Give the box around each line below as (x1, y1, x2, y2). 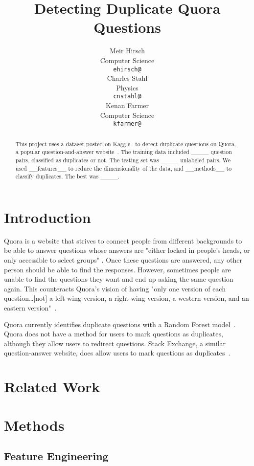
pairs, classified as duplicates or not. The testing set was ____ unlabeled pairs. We (15, 155, 231, 164)
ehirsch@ (113, 66, 141, 73)
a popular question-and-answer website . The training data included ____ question (15, 148, 232, 156)
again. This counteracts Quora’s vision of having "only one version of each (4, 283, 226, 293)
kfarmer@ (113, 120, 141, 128)
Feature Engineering (4, 448, 109, 464)
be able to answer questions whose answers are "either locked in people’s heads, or (4, 245, 250, 255)
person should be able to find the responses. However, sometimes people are (4, 264, 231, 274)
